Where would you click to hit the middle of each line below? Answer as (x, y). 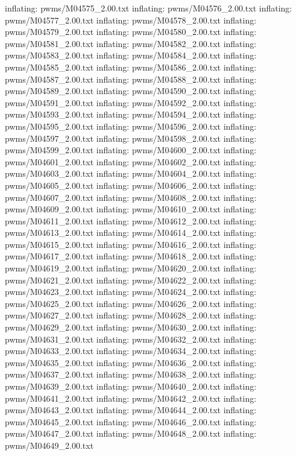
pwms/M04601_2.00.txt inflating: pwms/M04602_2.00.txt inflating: (131, 161)
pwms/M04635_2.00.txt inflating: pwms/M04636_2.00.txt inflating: (131, 362)
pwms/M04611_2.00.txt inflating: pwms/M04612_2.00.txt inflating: (131, 220)
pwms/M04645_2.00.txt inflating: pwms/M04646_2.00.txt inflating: (131, 421)
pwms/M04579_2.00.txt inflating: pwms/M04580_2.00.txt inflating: (131, 32)
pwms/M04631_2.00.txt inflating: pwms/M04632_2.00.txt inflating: (131, 339)
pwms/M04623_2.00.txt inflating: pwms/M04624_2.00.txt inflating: (131, 292)
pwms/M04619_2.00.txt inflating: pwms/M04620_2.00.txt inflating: (131, 268)
